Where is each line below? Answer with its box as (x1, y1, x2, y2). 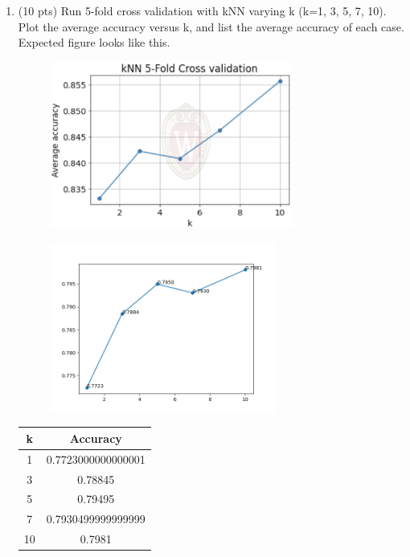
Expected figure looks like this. (18, 34, 170, 51)
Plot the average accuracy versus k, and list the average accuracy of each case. (18, 18, 404, 35)
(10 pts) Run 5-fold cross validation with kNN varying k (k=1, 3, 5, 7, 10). (18, 2, 387, 18)
